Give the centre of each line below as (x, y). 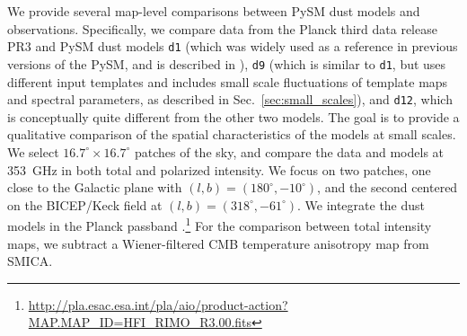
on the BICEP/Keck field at (85, 204)
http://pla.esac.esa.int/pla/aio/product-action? (158, 304)
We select (33, 151)
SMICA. (30, 261)
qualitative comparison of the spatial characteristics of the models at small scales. (232, 134)
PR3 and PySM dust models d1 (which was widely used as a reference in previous (233, 46)
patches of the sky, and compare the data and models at (289, 151)
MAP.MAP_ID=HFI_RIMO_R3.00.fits (140, 322)
